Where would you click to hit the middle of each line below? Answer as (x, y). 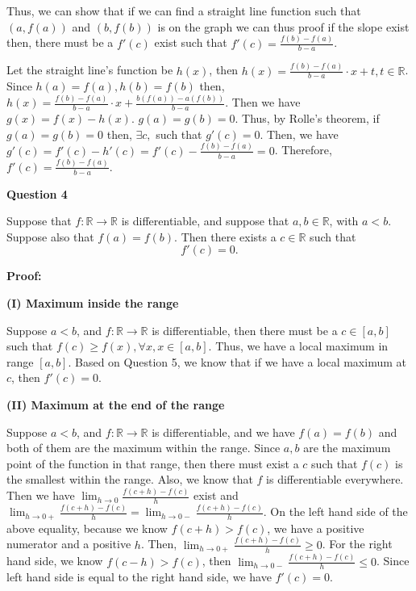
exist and (216, 495)
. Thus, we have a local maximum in (298, 346)
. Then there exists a (225, 236)
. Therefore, (303, 150)
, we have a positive (316, 528)
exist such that (191, 42)
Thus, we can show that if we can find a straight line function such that (184, 10)
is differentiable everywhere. (335, 479)
